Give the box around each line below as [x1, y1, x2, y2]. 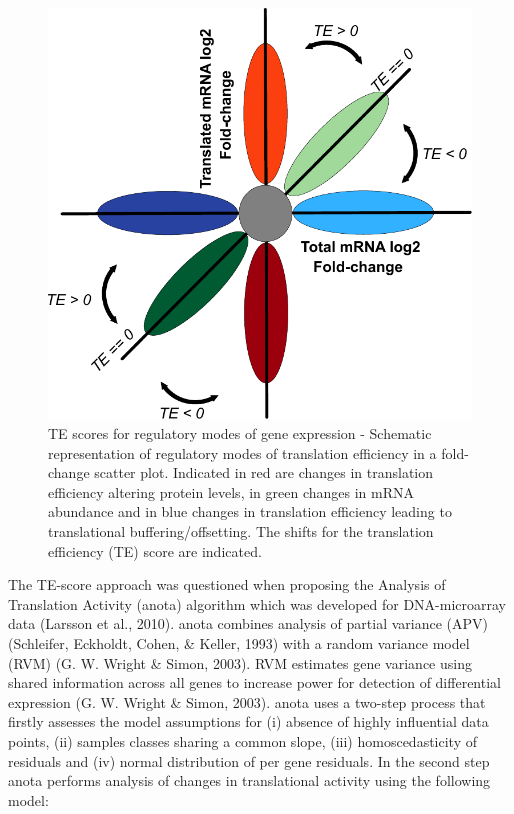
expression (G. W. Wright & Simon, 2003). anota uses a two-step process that [8, 691, 486, 712]
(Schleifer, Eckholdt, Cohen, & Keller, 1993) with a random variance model [8, 632, 470, 653]
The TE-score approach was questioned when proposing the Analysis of [8, 574, 446, 595]
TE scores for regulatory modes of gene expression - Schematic [48, 423, 432, 444]
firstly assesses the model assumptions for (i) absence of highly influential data [8, 711, 489, 732]
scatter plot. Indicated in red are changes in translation [94, 462, 433, 483]
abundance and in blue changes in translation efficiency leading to [48, 501, 452, 522]
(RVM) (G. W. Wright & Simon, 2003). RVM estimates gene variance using [8, 652, 472, 673]
